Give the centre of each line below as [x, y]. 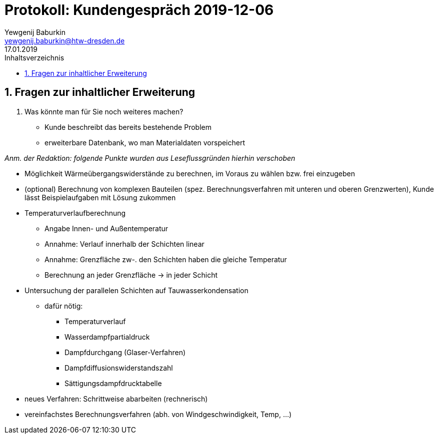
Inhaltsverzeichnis [34, 57]
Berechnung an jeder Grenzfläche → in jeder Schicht [131, 275]
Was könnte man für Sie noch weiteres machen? [104, 111]
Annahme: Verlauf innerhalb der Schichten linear [124, 244]
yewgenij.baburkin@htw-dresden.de [65, 40]
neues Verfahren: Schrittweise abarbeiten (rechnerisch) [116, 399]
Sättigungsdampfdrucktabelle [113, 383]
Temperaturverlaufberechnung [75, 213]
